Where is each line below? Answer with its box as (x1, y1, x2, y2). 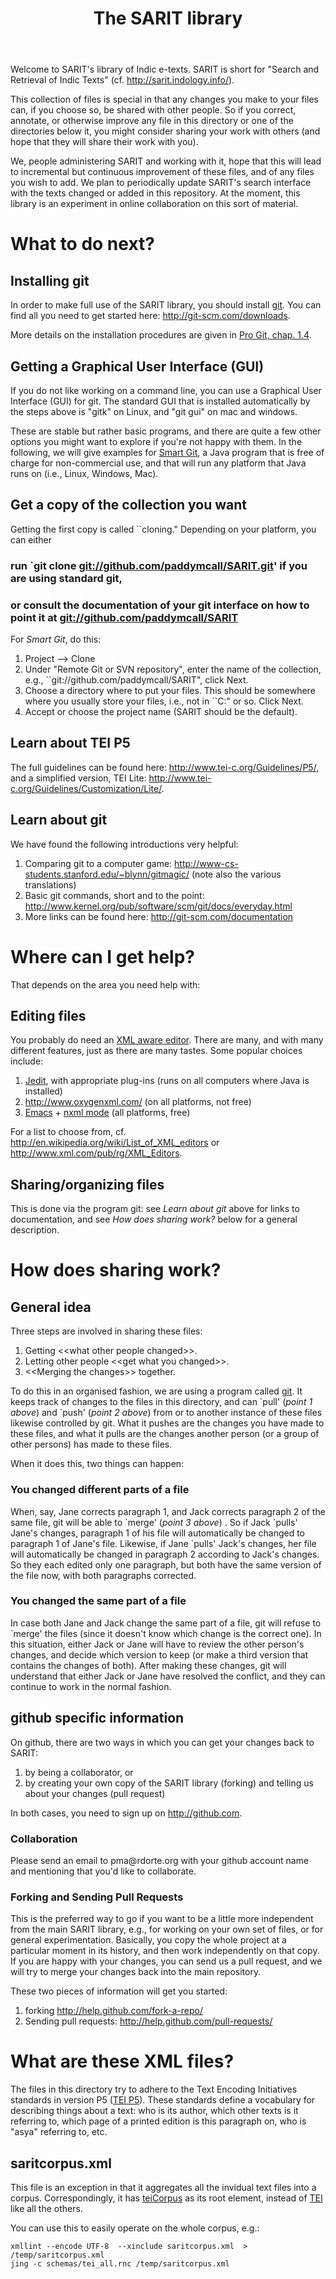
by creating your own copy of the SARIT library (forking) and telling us (24, 1777, 314, 1789)
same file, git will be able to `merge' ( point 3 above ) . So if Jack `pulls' (10, 1516, 298, 1528)
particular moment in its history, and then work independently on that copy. (10, 1945, 320, 1957)
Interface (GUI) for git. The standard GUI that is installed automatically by (10, 395, 311, 407)
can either (10, 533, 53, 546)
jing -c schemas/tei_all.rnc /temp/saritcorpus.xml (10, 2258, 230, 2269)
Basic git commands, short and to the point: (24, 889, 205, 901)
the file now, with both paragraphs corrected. (10, 1569, 197, 1581)
